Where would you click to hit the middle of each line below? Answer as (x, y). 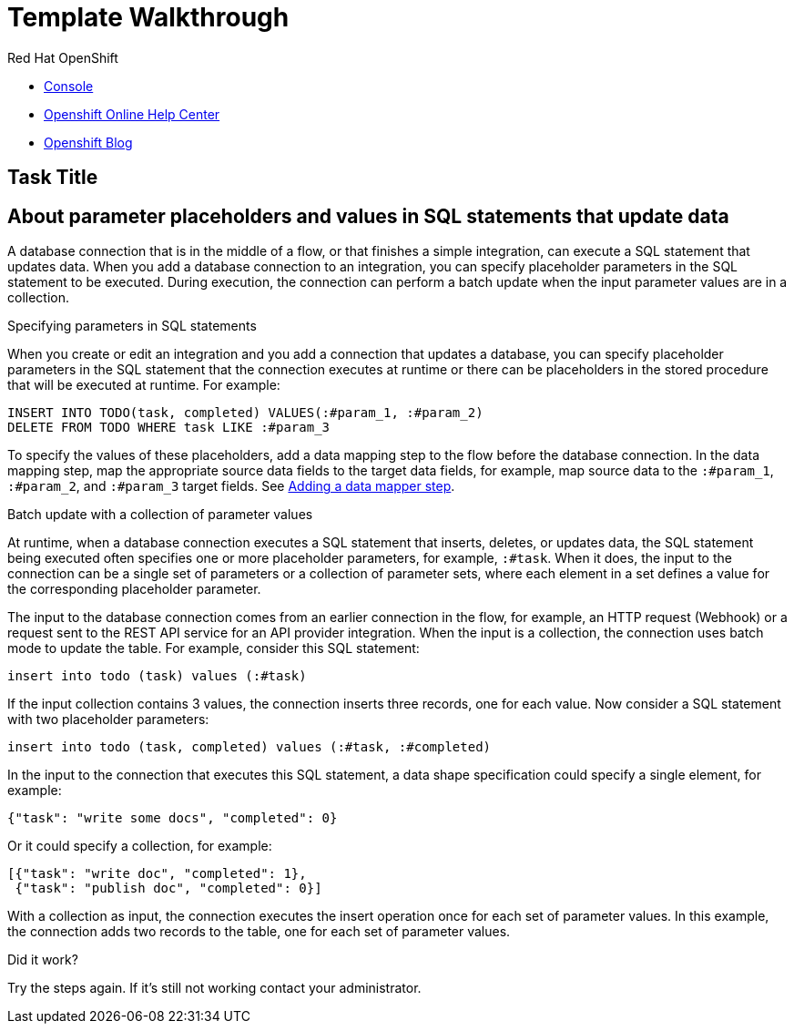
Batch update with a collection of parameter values (160, 515)
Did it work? (43, 960)
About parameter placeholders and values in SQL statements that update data (368, 216)
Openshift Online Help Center (132, 114)
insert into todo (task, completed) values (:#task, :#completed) (249, 747)
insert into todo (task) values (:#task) (157, 676)
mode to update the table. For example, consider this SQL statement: (214, 648)
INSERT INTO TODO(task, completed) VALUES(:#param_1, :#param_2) (245, 413)
